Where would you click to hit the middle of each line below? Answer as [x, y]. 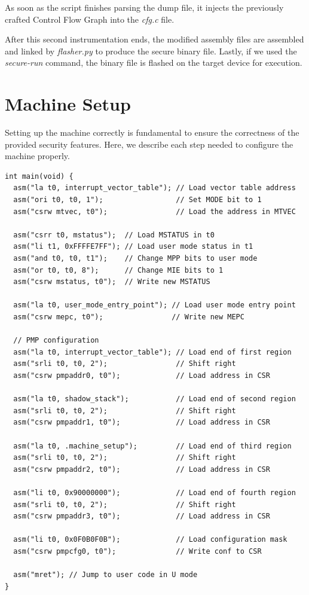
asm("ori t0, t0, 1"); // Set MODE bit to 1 [137, 200]
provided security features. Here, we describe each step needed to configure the [149, 144]
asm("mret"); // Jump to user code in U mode [105, 575]
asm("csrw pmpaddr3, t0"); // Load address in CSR [142, 516]
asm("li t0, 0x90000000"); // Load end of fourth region [154, 492]
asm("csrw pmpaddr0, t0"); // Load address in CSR [142, 375]
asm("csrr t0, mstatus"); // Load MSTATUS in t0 [114, 235]
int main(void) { [39, 176]
